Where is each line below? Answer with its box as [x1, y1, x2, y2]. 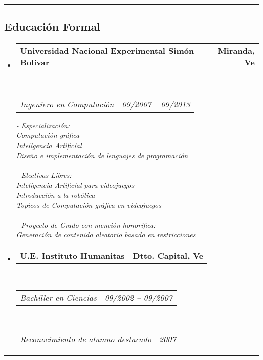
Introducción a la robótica [16, 189, 95, 200]
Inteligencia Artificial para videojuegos [16, 179, 135, 190]
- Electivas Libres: [16, 169, 72, 180]
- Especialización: [16, 120, 70, 130]
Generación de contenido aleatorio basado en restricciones [16, 229, 196, 240]
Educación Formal [4, 19, 100, 34]
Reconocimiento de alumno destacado [20, 333, 151, 345]
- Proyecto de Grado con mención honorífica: [16, 219, 156, 230]
